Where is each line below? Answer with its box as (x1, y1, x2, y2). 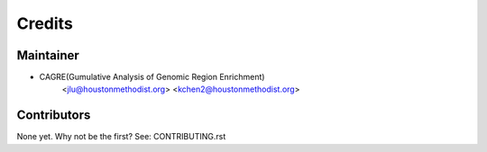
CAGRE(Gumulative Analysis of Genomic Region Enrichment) (39, 72, 265, 83)
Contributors (16, 108, 91, 123)
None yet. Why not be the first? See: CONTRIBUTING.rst (16, 131, 226, 142)
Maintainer (16, 48, 80, 63)
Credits (16, 13, 74, 33)
